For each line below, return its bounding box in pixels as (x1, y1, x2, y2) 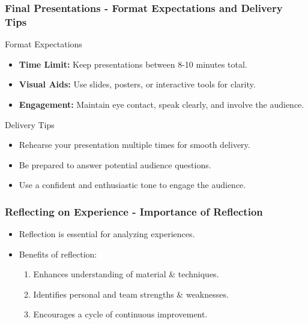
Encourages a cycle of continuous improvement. (33, 308, 208, 320)
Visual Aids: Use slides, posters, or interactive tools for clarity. (19, 78, 256, 90)
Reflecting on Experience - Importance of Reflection (5, 204, 263, 219)
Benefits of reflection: (19, 247, 97, 260)
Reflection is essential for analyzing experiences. (19, 228, 195, 240)
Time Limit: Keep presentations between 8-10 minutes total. (19, 57, 247, 70)
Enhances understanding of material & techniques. (33, 268, 219, 280)
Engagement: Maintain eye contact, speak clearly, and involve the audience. (19, 98, 304, 110)
